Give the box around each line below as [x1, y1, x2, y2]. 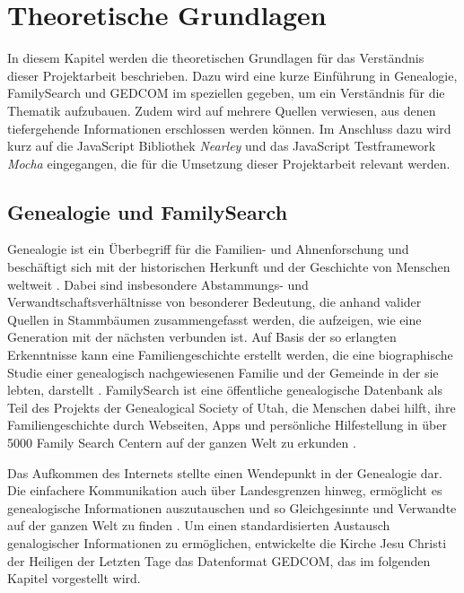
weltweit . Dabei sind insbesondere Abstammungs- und [7, 275, 309, 293]
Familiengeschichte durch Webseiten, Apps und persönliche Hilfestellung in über [7, 415, 447, 434]
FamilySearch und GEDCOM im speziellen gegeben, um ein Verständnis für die [7, 83, 445, 102]
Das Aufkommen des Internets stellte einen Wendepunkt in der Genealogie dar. [7, 463, 442, 482]
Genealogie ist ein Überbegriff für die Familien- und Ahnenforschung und [7, 240, 409, 258]
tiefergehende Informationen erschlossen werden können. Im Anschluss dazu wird [7, 118, 451, 137]
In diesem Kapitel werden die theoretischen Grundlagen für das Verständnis [7, 48, 425, 67]
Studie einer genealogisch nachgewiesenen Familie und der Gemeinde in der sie [7, 362, 439, 381]
